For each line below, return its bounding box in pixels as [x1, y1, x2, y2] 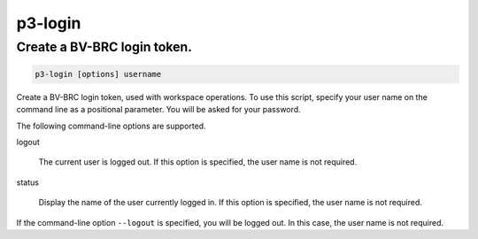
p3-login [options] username [35, 69, 162, 79]
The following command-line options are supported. [16, 120, 207, 131]
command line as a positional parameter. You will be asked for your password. [16, 104, 301, 115]
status [16, 177, 40, 188]
